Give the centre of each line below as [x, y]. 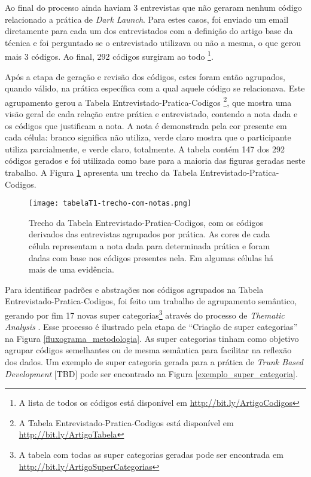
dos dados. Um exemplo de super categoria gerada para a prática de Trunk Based [154, 362]
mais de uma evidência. [71, 269]
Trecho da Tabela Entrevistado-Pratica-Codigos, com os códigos [146, 222]
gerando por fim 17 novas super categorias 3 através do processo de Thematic [145, 314]
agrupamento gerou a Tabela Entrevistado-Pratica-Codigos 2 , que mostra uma [148, 101]
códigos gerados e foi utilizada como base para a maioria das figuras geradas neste [155, 160]
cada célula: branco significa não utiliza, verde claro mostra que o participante [148, 137]
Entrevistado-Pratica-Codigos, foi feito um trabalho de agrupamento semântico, [151, 301]
